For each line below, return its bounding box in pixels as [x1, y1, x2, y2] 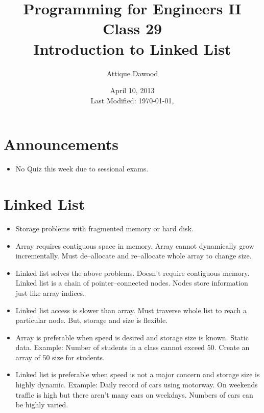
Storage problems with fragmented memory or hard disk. [15, 223, 194, 233]
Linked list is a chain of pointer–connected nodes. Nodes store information [15, 277, 248, 288]
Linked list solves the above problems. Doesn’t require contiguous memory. [15, 267, 250, 278]
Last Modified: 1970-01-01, [90, 95, 174, 105]
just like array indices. [15, 287, 85, 298]
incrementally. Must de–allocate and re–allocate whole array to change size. [15, 250, 252, 261]
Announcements [4, 134, 118, 155]
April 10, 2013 [110, 85, 155, 96]
